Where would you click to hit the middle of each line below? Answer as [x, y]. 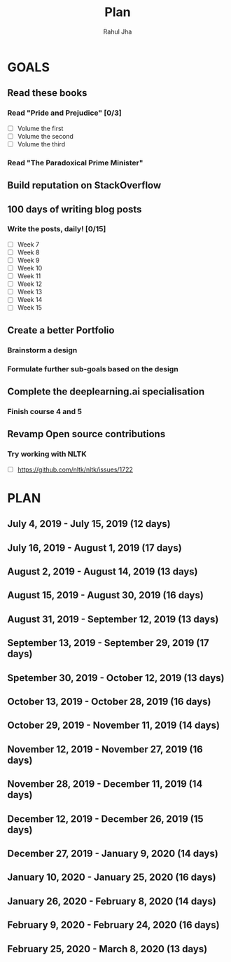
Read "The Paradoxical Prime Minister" [75, 163]
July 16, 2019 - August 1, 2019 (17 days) [94, 548]
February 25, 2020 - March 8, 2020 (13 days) [107, 949]
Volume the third [41, 144]
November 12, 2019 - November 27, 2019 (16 [105, 749]
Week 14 [30, 300]
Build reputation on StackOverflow [84, 185]
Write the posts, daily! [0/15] [57, 229]
